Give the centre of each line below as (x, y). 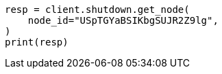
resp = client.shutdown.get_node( (97, 10)
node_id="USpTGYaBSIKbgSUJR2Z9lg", (123, 20)
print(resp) (37, 42)
